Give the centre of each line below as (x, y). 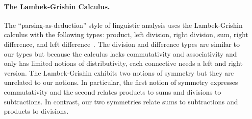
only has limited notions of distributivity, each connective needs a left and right (123, 63)
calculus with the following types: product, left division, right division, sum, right (126, 34)
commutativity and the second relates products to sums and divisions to (113, 91)
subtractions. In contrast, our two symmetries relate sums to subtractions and (121, 101)
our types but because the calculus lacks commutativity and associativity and (120, 53)
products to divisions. (36, 111)
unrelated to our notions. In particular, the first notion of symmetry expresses (121, 82)
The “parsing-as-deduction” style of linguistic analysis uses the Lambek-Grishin (123, 25)
